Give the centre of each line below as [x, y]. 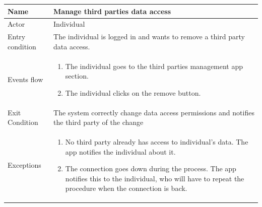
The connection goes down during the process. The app [151, 168]
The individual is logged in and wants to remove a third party [149, 37]
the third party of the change [99, 122]
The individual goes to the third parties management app [154, 66]
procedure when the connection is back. [126, 188]
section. [77, 76]
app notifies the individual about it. [120, 151]
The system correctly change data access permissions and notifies [154, 112]
